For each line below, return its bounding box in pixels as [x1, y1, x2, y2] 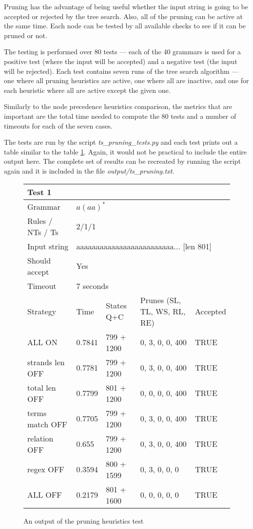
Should [27, 254, 51, 266]
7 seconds [76, 280, 109, 291]
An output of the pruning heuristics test [23, 515, 144, 526]
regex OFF [27, 463, 64, 475]
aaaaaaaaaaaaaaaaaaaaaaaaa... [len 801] [76, 240, 212, 252]
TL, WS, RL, [140, 305, 186, 317]
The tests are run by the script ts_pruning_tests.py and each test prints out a [4, 137, 238, 147]
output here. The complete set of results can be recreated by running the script [4, 156, 241, 166]
